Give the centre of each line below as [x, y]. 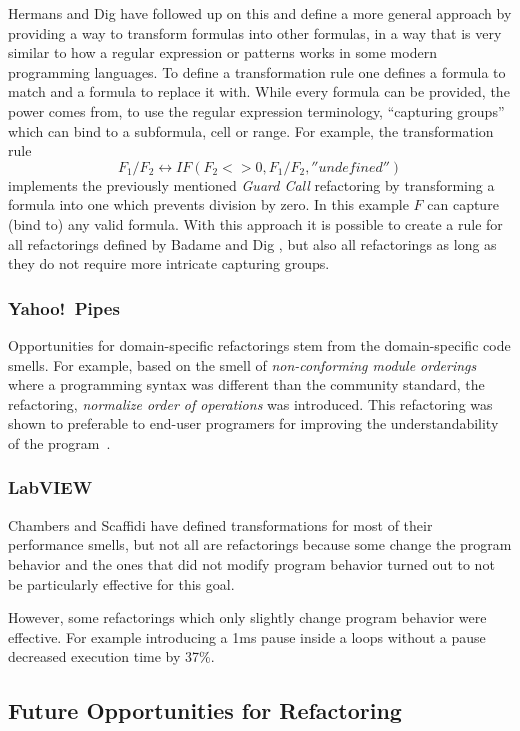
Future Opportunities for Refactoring [205, 710]
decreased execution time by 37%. [111, 656]
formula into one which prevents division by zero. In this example [208, 204]
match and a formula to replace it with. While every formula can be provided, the [259, 91]
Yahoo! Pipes [64, 307]
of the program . [59, 442]
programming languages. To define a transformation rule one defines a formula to [257, 71]
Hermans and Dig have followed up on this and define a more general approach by [260, 13]
